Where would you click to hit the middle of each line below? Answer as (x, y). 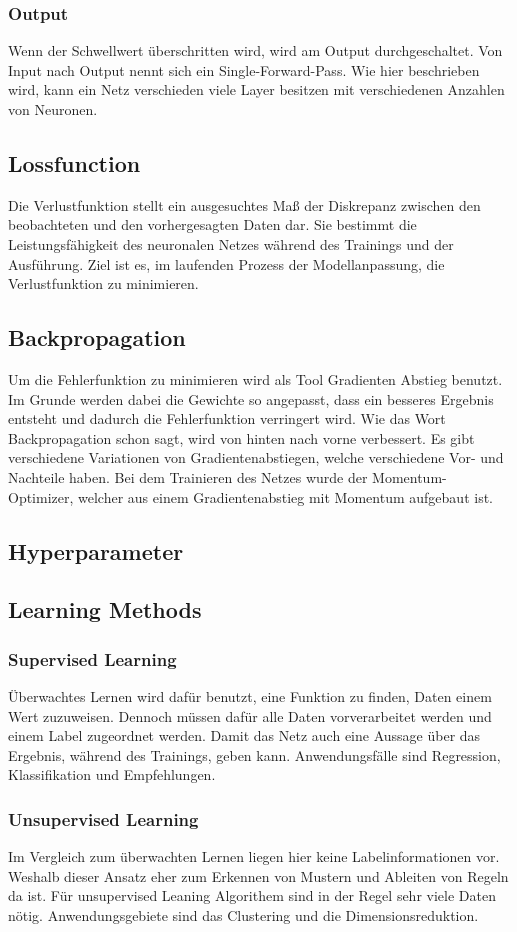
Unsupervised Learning (103, 818)
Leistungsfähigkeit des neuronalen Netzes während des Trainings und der (231, 243)
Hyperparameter (96, 550)
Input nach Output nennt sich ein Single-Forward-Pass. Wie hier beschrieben (244, 69)
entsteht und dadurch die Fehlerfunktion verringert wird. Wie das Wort (227, 418)
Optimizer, (41, 496)
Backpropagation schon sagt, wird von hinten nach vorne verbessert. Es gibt (241, 437)
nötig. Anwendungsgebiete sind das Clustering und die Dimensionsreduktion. (243, 914)
